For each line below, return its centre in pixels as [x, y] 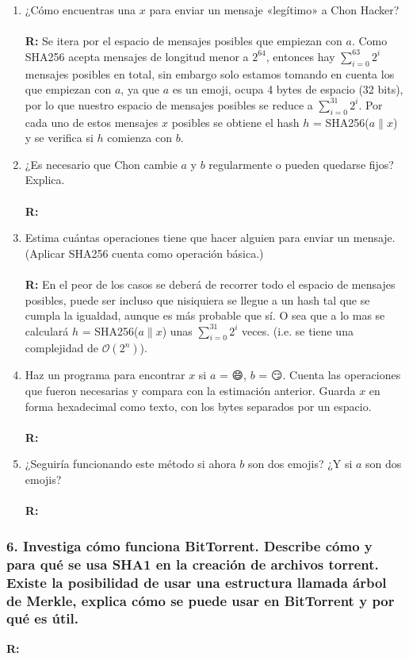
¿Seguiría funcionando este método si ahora [130, 464]
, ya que [140, 89]
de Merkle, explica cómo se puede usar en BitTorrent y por [201, 600]
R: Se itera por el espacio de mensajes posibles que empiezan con [183, 41]
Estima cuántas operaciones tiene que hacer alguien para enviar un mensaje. [210, 238]
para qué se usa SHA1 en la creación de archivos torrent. [193, 564]
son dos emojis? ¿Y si [300, 464]
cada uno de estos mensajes [92, 122]
